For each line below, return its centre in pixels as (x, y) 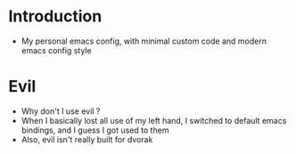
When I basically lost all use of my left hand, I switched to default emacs (154, 120)
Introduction (55, 16)
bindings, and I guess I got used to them (95, 130)
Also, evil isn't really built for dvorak (87, 139)
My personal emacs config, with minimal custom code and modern (144, 41)
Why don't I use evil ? (61, 111)
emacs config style (56, 50)
